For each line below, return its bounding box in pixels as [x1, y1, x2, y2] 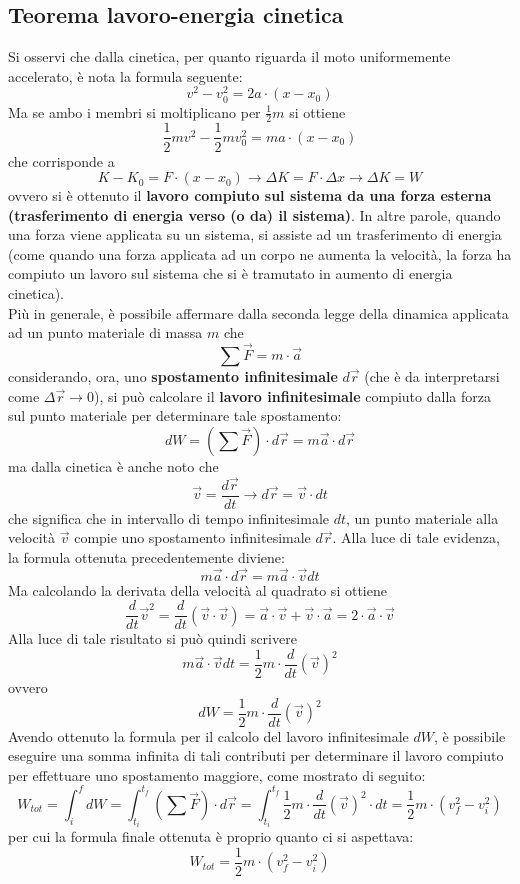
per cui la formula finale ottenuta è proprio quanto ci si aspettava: [8, 826, 414, 847]
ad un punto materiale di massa [8, 322, 203, 343]
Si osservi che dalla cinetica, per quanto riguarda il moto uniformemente [8, 46, 451, 67]
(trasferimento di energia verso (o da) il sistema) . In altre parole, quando [8, 204, 501, 225]
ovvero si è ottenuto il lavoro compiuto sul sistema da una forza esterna [8, 185, 492, 206]
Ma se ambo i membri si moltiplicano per [8, 101, 261, 122]
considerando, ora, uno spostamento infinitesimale [8, 366, 338, 387]
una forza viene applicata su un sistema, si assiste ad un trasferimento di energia [8, 224, 502, 245]
